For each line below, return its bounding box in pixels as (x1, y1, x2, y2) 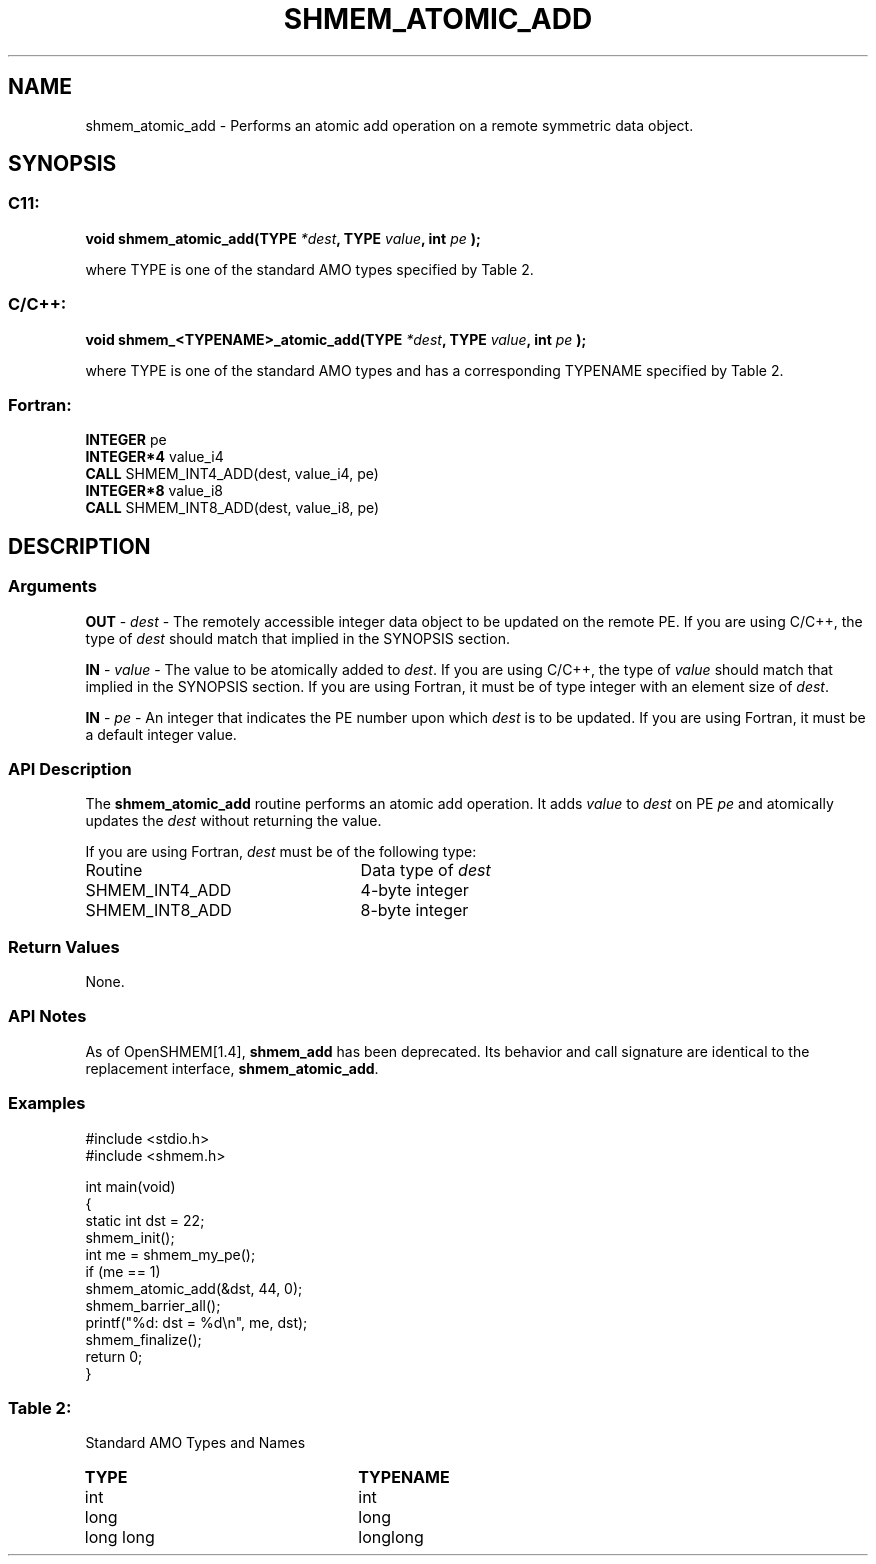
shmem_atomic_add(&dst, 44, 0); (85, 1279, 303, 1297)
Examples (8, 1093, 86, 1114)
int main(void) (85, 1177, 176, 1195)
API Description (8, 758, 132, 779)
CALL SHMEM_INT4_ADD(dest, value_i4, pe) (85, 465, 379, 483)
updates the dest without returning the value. (85, 812, 382, 830)
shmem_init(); (85, 1228, 175, 1246)
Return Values (8, 936, 120, 957)
